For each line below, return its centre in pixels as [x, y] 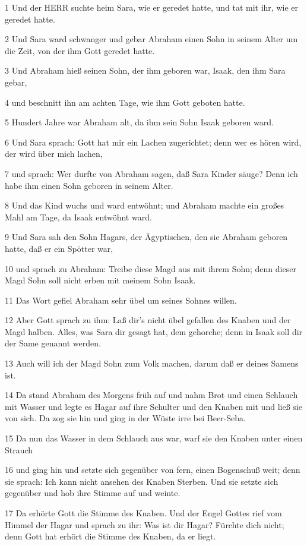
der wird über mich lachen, [54, 154]
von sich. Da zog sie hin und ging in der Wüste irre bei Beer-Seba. [125, 418]
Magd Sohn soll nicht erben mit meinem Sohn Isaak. [100, 280]
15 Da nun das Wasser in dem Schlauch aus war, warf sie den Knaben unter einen [154, 438]
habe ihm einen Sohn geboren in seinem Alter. [89, 185]
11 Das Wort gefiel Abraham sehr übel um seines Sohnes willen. [121, 300]
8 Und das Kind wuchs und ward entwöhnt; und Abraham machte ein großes [145, 205]
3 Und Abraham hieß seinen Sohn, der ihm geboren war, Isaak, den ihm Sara [145, 70]
